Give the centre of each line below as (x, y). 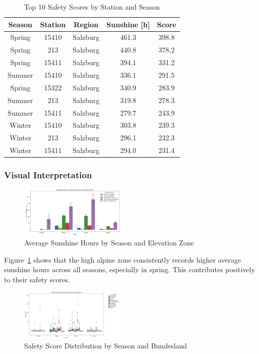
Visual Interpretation (48, 175)
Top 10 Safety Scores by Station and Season (92, 7)
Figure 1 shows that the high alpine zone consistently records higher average (123, 259)
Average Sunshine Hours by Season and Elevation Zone (109, 242)
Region (86, 24)
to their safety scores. (37, 279)
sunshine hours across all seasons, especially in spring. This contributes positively (129, 269)
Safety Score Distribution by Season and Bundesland (106, 345)
